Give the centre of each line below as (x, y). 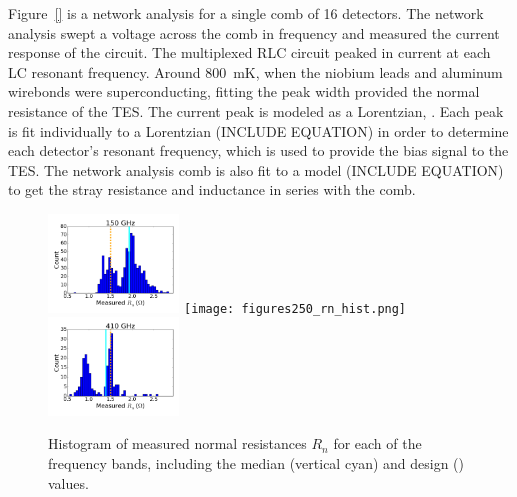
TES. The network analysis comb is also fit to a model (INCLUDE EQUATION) (256, 169)
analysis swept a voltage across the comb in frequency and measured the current (254, 32)
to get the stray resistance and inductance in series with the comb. (212, 189)
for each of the (377, 443)
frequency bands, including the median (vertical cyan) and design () (256, 462)
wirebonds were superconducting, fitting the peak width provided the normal (244, 91)
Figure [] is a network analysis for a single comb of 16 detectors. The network (246, 13)
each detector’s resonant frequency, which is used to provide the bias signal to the (258, 150)
